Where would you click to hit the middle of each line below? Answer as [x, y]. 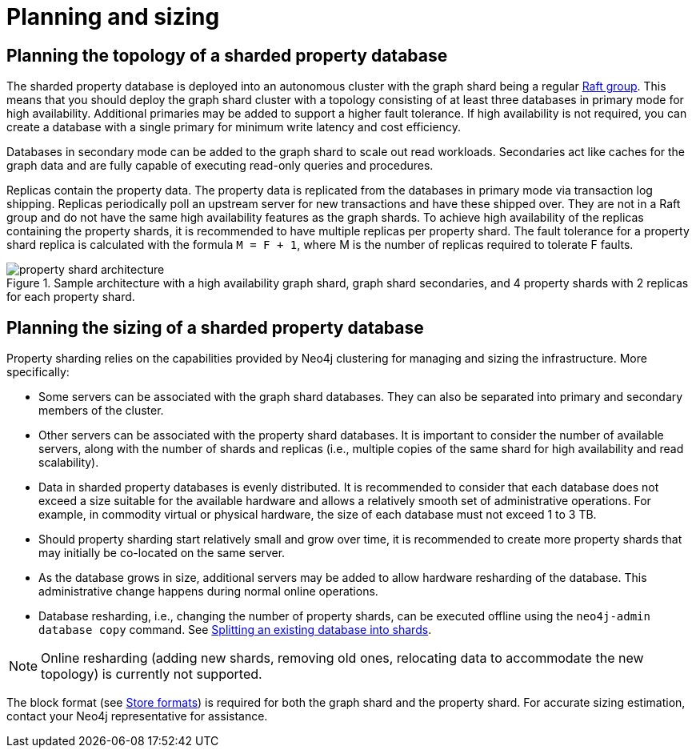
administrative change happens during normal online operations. [208, 592]
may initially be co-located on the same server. [162, 553]
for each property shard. [71, 297]
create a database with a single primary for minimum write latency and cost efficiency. [234, 127]
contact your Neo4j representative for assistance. [137, 716]
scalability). [69, 463]
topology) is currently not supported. [152, 674]
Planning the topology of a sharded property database [227, 55]
